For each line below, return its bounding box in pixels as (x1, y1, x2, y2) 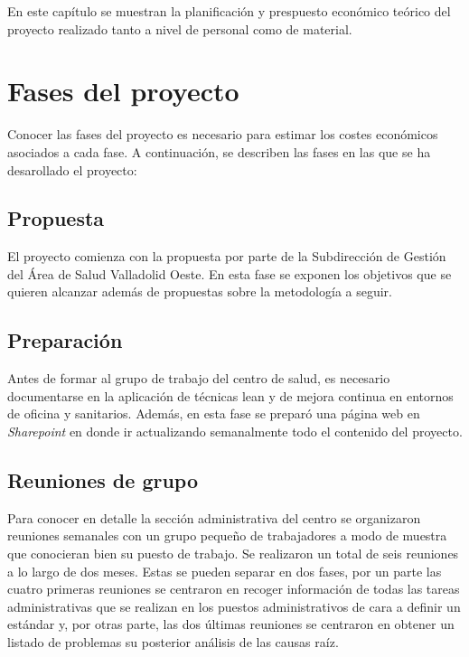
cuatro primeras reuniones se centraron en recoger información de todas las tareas (7, 579, 460, 598)
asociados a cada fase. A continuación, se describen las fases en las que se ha (7, 142, 431, 161)
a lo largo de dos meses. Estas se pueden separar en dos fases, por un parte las (7, 561, 442, 580)
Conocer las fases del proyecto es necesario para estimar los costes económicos (7, 125, 438, 144)
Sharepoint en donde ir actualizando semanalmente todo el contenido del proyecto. (7, 422, 463, 441)
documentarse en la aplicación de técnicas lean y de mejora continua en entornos (7, 386, 454, 405)
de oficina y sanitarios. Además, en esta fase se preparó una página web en (7, 404, 420, 423)
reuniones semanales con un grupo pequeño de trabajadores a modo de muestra (7, 526, 447, 545)
